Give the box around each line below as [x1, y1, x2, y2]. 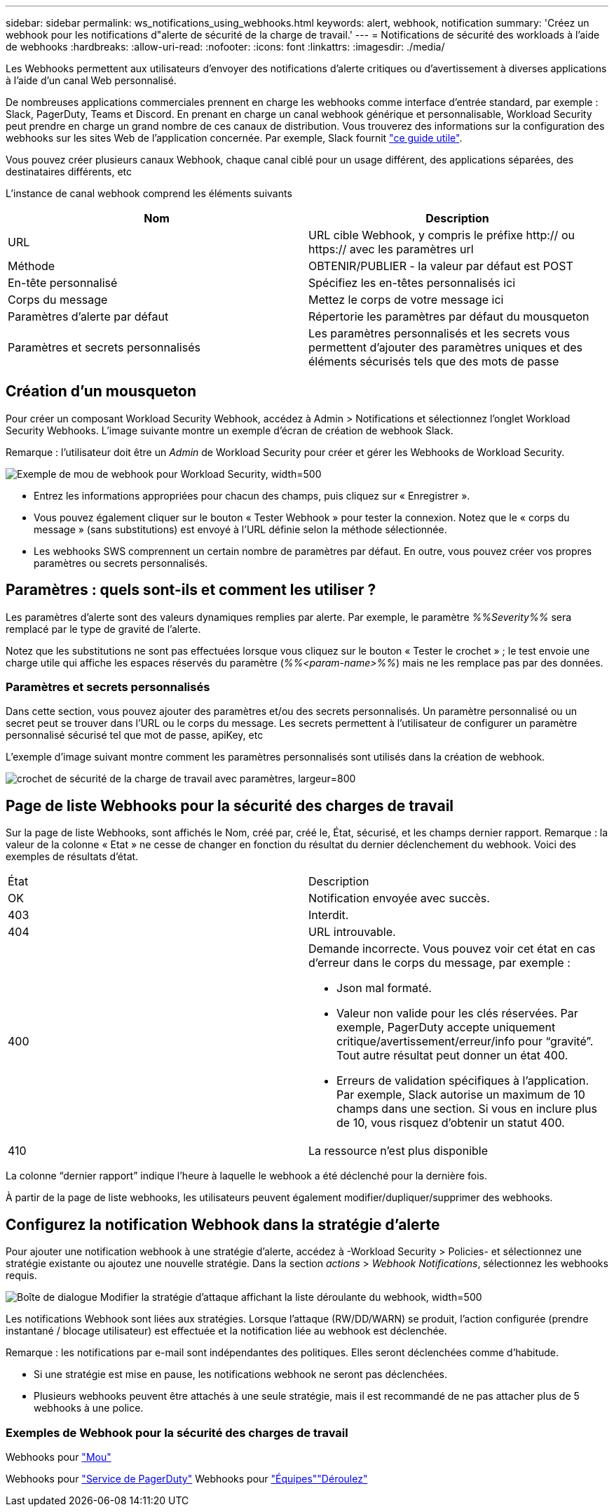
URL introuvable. [308, 925, 396, 939]
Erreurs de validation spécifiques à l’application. [336, 1073, 589, 1088]
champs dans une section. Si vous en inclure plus [336, 1102, 598, 1116]
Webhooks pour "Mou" [6, 1450, 111, 1463]
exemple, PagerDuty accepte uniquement [336, 1020, 556, 1035]
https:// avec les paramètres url [308, 242, 474, 256]
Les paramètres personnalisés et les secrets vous [308, 326, 570, 340]
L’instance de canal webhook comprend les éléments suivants [6, 187, 292, 199]
